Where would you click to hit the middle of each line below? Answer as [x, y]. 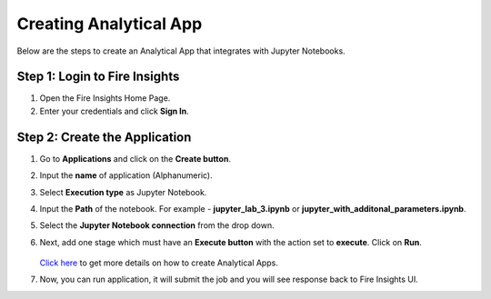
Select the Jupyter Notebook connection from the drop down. [157, 225]
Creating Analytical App [110, 24]
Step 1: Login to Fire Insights [98, 77]
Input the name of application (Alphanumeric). [126, 175]
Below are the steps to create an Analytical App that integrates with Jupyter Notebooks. [181, 51]
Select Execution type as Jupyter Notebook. [123, 192]
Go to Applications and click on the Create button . [135, 158]
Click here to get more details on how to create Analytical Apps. [159, 263]
